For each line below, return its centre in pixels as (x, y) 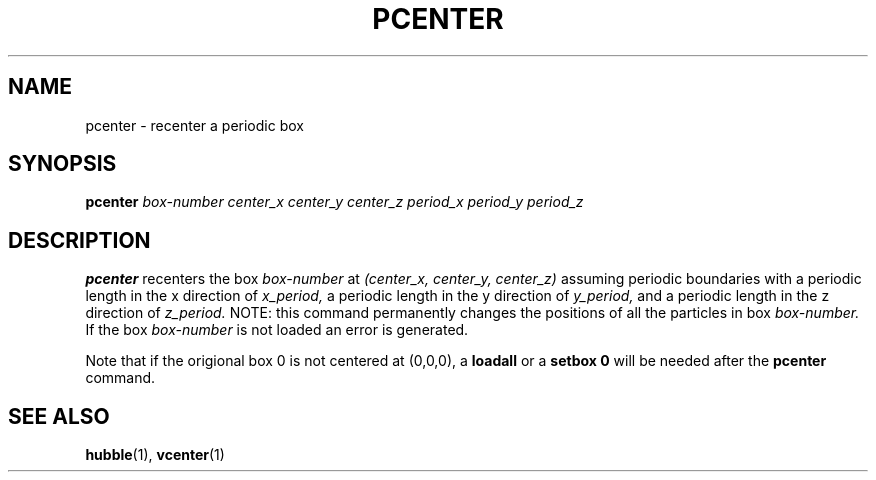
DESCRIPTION (79, 240)
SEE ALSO (59, 416)
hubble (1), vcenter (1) (155, 455)
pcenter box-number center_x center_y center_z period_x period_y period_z (334, 202)
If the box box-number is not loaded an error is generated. (277, 330)
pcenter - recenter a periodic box (194, 125)
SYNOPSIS (62, 164)
